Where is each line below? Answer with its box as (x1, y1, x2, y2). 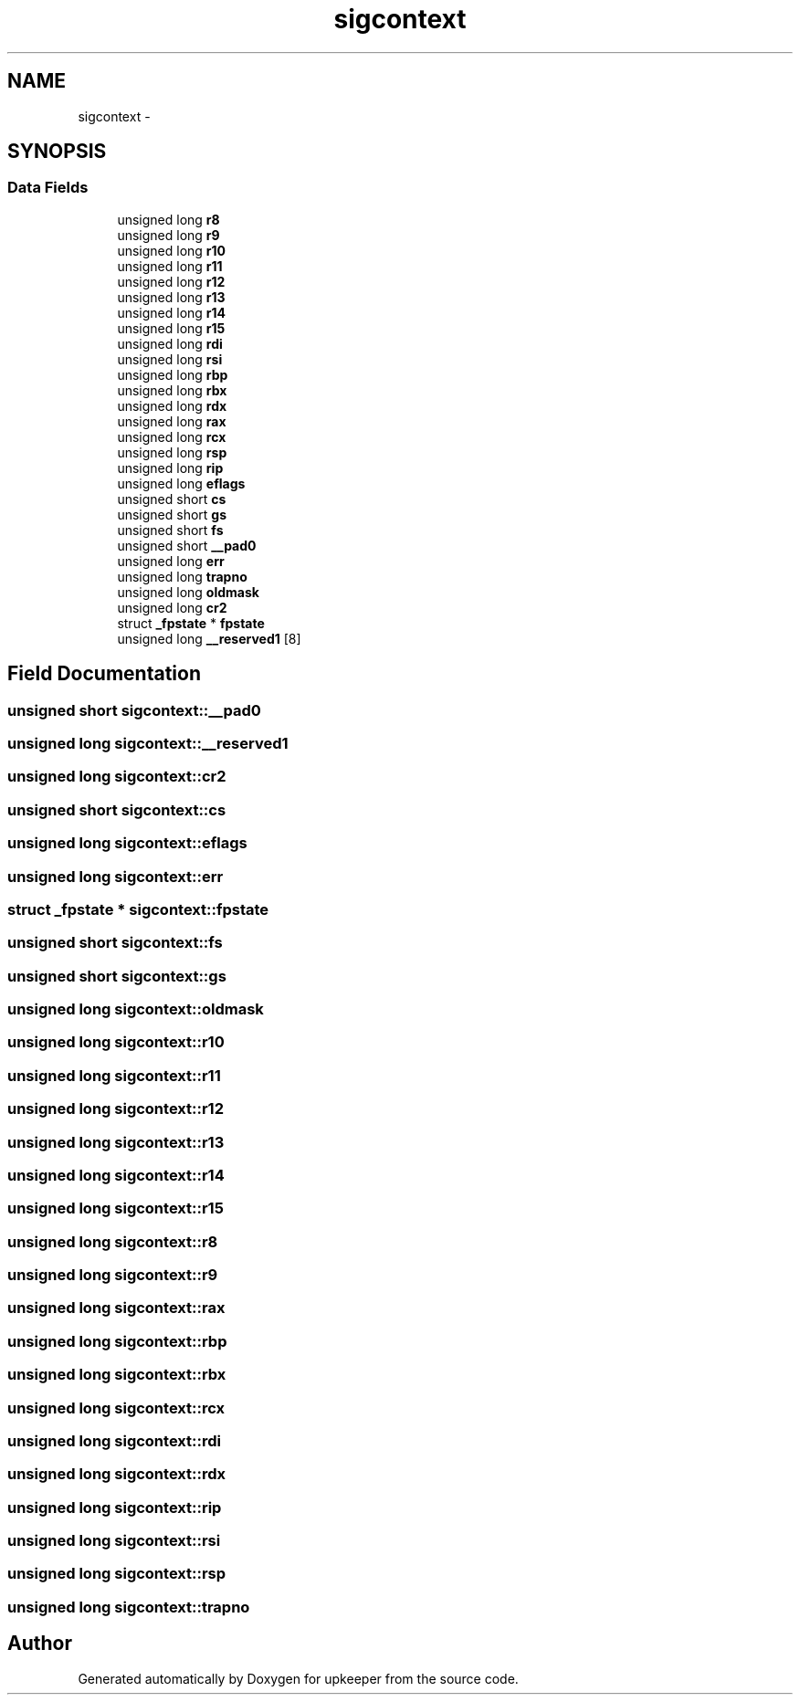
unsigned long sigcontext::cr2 (7, 767, 226, 786)
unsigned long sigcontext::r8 (7, 1232, 218, 1251)
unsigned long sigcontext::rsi (7, 1531, 221, 1550)
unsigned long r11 (117, 257, 223, 274)
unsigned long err (117, 552, 225, 569)
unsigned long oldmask (117, 583, 259, 600)
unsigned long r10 (117, 242, 226, 258)
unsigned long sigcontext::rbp (7, 1331, 227, 1350)
